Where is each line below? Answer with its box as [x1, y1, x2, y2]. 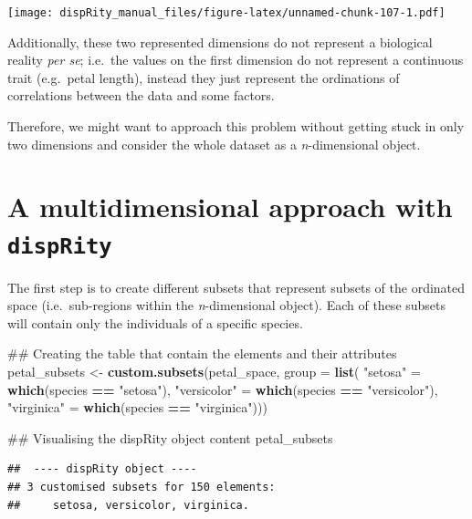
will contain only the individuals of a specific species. [7, 313, 303, 332]
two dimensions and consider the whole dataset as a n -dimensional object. [7, 134, 421, 153]
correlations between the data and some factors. [7, 86, 275, 105]
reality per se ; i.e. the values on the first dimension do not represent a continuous [7, 50, 464, 69]
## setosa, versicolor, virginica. [7, 498, 249, 512]
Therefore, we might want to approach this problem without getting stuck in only [7, 117, 465, 136]
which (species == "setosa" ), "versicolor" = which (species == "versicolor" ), [7, 379, 438, 399]
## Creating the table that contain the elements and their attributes [7, 344, 397, 363]
